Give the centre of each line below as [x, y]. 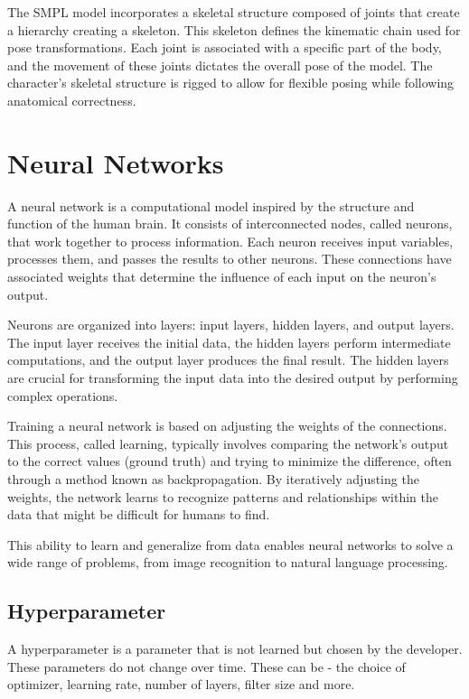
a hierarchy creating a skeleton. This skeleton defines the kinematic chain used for [234, 29]
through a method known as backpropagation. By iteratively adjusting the [213, 479]
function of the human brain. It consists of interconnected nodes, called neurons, [230, 224]
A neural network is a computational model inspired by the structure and [211, 205]
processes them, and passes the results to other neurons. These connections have [230, 259]
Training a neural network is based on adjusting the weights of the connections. [227, 426]
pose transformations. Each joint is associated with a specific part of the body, [225, 47]
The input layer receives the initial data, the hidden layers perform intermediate [229, 342]
